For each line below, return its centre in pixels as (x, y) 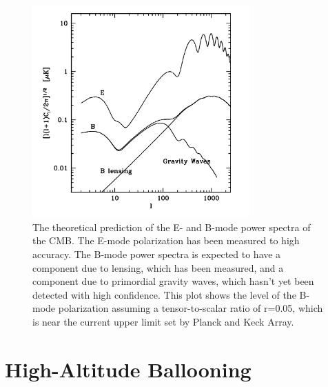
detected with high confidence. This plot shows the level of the (164, 294)
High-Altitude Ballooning (128, 369)
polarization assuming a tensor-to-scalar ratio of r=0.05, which (191, 308)
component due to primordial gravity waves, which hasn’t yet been (173, 281)
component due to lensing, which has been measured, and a (158, 267)
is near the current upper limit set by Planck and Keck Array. (163, 321)
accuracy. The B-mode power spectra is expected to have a (157, 254)
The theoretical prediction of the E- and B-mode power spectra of (172, 227)
